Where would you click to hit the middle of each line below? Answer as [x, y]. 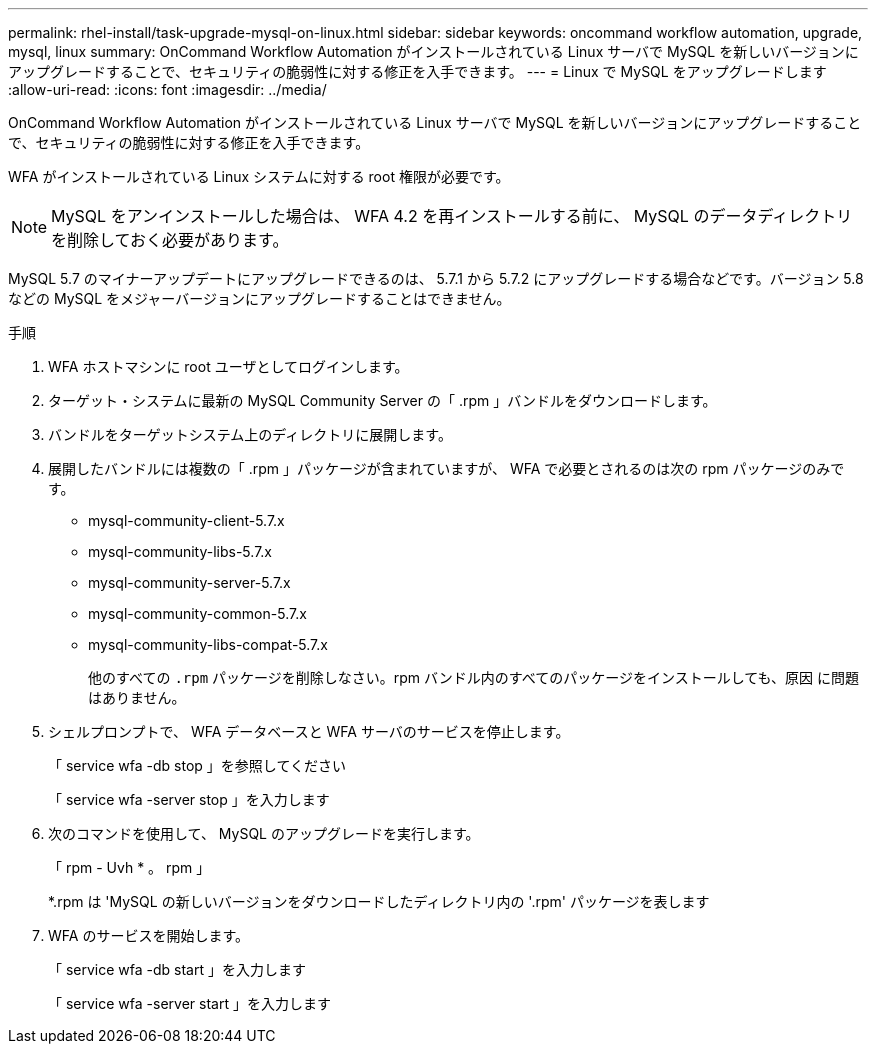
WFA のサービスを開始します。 [148, 935]
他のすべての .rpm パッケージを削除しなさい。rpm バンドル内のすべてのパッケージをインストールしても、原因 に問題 [474, 677]
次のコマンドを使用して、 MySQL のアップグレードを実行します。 [264, 833]
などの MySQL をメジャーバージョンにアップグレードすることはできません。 [259, 298]
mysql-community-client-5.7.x [186, 520]
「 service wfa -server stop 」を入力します [189, 799]
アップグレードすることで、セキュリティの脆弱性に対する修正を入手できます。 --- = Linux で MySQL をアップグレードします [417, 71]
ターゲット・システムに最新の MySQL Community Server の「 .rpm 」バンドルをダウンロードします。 [382, 400]
